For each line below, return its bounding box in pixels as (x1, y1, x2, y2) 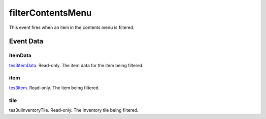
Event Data (9, 37, 44, 46)
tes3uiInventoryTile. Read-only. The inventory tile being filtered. (9, 107, 139, 113)
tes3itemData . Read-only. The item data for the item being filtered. (9, 62, 144, 68)
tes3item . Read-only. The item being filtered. (9, 85, 100, 91)
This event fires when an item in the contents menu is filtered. (9, 24, 135, 30)
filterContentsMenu (9, 7, 92, 18)
